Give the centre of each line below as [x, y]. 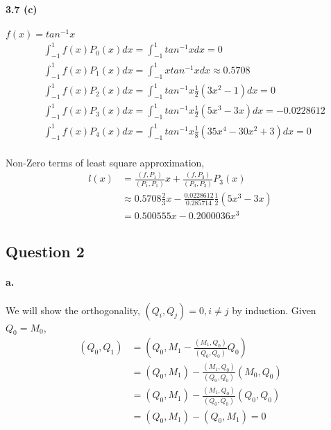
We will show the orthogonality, [73, 310]
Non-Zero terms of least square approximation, [105, 162]
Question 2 [45, 251]
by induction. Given [274, 310]
